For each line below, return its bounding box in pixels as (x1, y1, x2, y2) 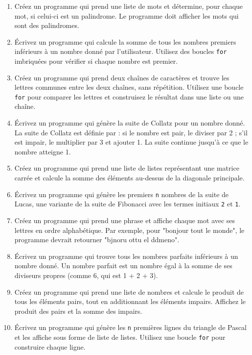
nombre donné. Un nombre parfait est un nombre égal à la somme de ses (14, 260, 232, 271)
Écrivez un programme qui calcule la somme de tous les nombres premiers (14, 36, 236, 47)
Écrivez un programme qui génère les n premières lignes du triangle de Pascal (14, 322, 247, 332)
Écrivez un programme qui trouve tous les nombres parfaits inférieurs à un (14, 251, 238, 261)
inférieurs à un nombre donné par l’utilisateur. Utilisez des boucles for (14, 46, 227, 56)
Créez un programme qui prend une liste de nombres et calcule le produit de (14, 286, 244, 297)
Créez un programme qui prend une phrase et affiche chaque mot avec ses (14, 215, 235, 225)
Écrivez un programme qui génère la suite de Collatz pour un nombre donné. (14, 118, 245, 128)
